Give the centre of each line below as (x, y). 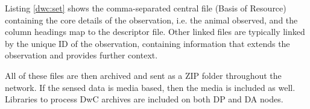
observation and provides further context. (81, 55)
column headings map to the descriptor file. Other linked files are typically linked (155, 32)
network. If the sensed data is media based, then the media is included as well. (150, 87)
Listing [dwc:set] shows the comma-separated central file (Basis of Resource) (146, 8)
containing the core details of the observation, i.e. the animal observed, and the (151, 20)
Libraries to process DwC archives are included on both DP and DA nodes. (144, 99)
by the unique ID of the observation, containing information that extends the (147, 43)
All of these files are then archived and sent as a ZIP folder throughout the (143, 75)
